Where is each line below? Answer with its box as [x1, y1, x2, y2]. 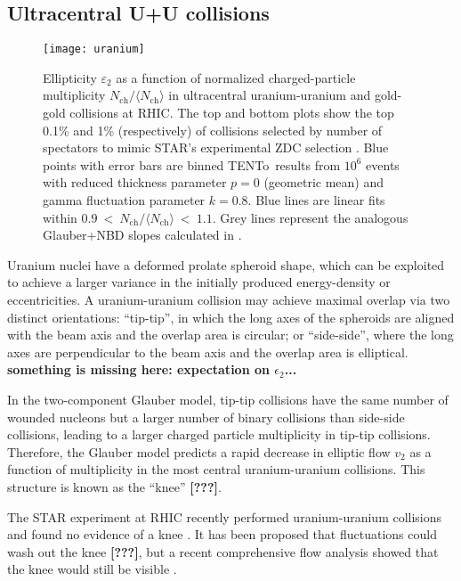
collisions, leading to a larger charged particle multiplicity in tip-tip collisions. [7, 425, 431, 444]
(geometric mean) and [263, 173, 384, 192]
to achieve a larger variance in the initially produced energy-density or [7, 273, 391, 291]
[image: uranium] [43, 43, 145, 56]
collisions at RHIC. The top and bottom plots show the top [69, 103, 394, 122]
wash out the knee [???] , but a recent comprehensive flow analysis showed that [7, 542, 439, 561]
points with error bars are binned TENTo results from [43, 155, 341, 174]
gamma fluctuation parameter [43, 191, 206, 209]
